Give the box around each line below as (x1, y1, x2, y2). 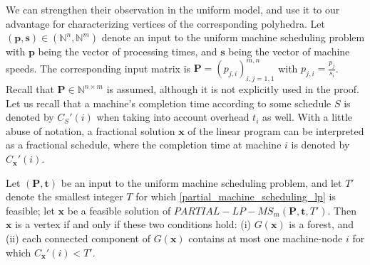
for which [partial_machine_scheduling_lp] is (135, 189, 336, 204)
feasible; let (6, 202, 55, 217)
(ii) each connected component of (6, 231, 150, 246)
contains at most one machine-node (188, 231, 343, 246)
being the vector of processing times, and (38, 44, 217, 59)
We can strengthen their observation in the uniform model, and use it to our (6, 2, 340, 16)
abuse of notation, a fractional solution (6, 123, 175, 138)
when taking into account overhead (96, 109, 250, 124)
